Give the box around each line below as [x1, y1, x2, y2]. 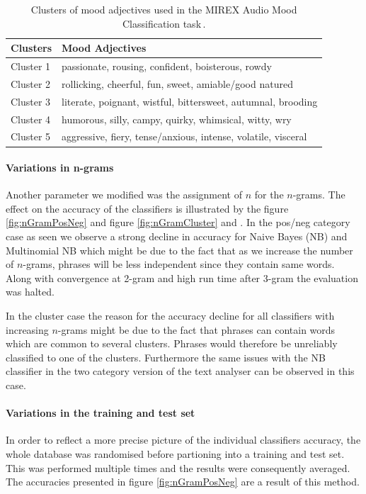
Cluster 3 [11, 94, 51, 108]
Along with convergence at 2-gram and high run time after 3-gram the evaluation [6, 270, 358, 285]
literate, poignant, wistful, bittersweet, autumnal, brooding [62, 94, 318, 108]
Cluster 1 [11, 59, 51, 74]
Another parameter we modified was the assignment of [6, 187, 242, 202]
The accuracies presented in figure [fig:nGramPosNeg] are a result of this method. [6, 474, 360, 489]
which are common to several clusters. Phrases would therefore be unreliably [6, 336, 338, 351]
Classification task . [122, 16, 206, 30]
